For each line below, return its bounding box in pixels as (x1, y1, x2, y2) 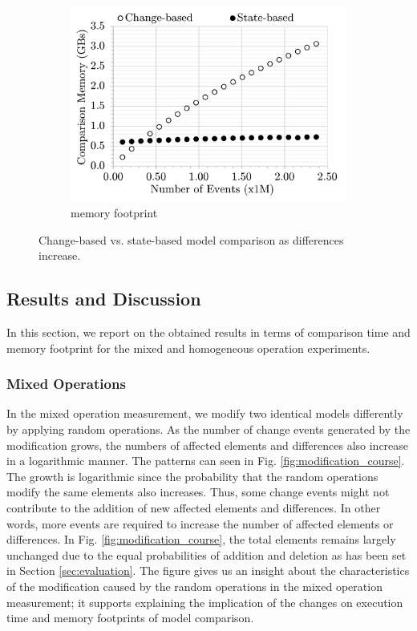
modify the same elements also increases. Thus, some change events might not (6, 483, 390, 500)
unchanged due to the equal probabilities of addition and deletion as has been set (6, 546, 407, 563)
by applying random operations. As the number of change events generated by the (6, 421, 411, 438)
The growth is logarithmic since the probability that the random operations (6, 467, 379, 484)
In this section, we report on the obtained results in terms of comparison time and (6, 324, 411, 341)
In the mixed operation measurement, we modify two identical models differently (6, 405, 403, 422)
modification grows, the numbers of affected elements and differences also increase (6, 436, 409, 453)
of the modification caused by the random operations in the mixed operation (6, 577, 383, 594)
